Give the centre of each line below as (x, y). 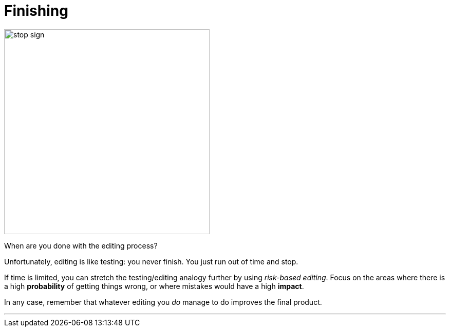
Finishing (36, 11)
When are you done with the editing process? (81, 245)
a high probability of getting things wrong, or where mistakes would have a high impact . (154, 286)
